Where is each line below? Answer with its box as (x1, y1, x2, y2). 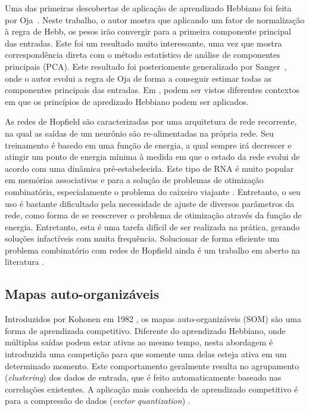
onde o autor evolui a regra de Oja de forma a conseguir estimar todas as (5, 72, 272, 84)
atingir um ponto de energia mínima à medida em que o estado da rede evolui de (5, 150, 300, 163)
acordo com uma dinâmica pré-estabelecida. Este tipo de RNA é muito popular (5, 162, 294, 174)
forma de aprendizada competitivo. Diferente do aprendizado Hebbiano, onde (5, 324, 286, 336)
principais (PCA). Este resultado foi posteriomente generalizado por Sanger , (5, 60, 287, 72)
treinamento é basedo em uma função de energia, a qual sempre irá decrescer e (5, 138, 292, 151)
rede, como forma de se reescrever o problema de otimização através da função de (5, 209, 302, 221)
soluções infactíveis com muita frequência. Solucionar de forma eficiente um (5, 232, 280, 245)
